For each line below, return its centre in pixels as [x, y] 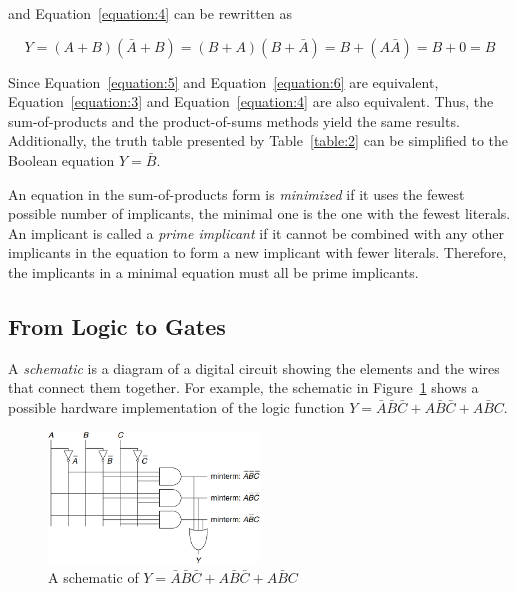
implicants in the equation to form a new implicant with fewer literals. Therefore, [257, 252]
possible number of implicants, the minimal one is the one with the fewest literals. [259, 213]
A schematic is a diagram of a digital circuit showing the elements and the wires [254, 367]
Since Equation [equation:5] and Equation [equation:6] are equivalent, [223, 81]
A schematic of [93, 576]
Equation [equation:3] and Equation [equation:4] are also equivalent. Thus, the [251, 101]
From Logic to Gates [117, 325]
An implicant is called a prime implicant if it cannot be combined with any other [256, 232]
